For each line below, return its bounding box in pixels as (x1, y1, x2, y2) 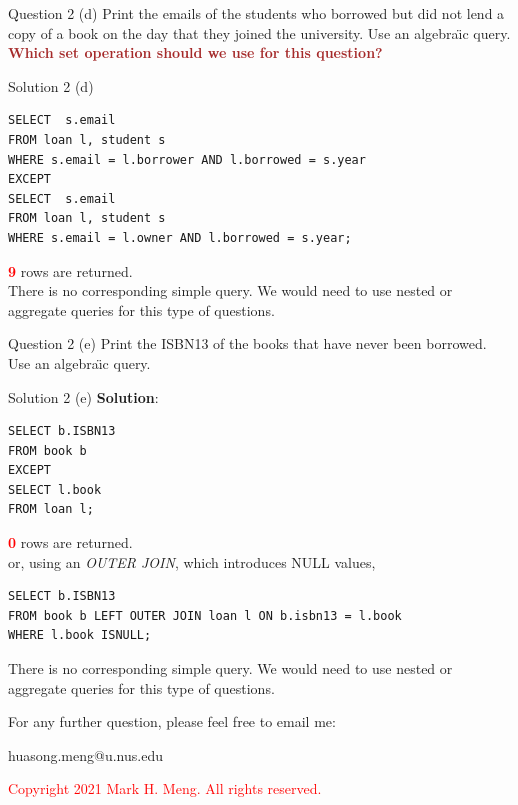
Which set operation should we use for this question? (8, 42, 383, 63)
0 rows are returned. (8, 532, 133, 553)
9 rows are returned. (8, 260, 133, 281)
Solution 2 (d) (8, 75, 94, 96)
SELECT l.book (8, 482, 102, 497)
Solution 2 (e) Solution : (8, 386, 159, 407)
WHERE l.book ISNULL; (8, 628, 152, 643)
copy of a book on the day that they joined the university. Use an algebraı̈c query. (8, 22, 511, 43)
